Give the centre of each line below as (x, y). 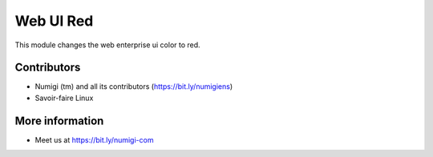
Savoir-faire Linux (64, 98)
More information (59, 121)
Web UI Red (54, 21)
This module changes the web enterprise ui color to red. (107, 45)
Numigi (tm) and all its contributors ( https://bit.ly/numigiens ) (134, 87)
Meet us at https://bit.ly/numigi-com (94, 139)
